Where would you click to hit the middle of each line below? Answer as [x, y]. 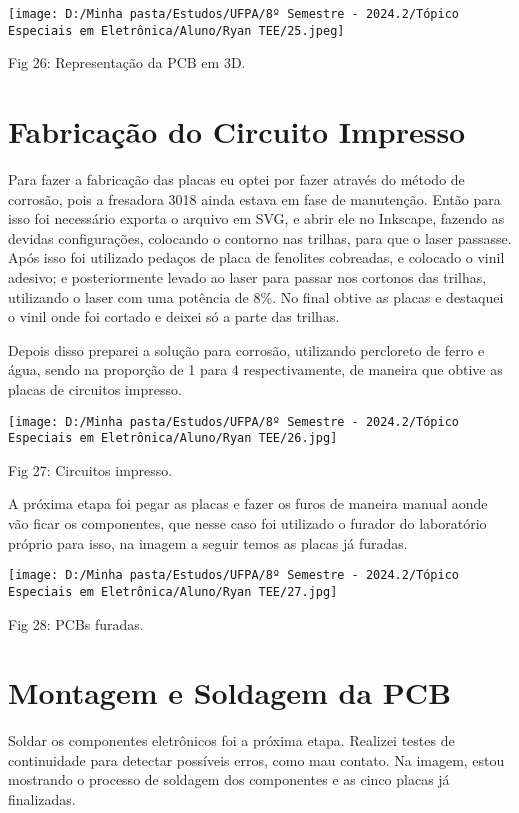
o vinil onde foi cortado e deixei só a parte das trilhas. [174, 316]
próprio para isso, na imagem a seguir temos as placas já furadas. [208, 542]
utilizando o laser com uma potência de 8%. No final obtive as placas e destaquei [256, 296]
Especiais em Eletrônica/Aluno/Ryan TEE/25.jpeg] [176, 30]
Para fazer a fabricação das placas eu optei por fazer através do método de [236, 179]
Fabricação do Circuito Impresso [237, 131]
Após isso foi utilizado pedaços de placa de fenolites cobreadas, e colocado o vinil [256, 257]
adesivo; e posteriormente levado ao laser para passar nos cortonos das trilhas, [247, 277]
